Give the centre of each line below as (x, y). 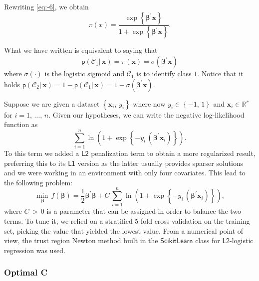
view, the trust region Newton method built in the (81, 240)
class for (208, 240)
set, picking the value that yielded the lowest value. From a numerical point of (124, 230)
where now (149, 103)
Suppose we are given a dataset (52, 103)
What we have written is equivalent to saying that (81, 50)
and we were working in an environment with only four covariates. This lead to (125, 173)
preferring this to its (35, 163)
